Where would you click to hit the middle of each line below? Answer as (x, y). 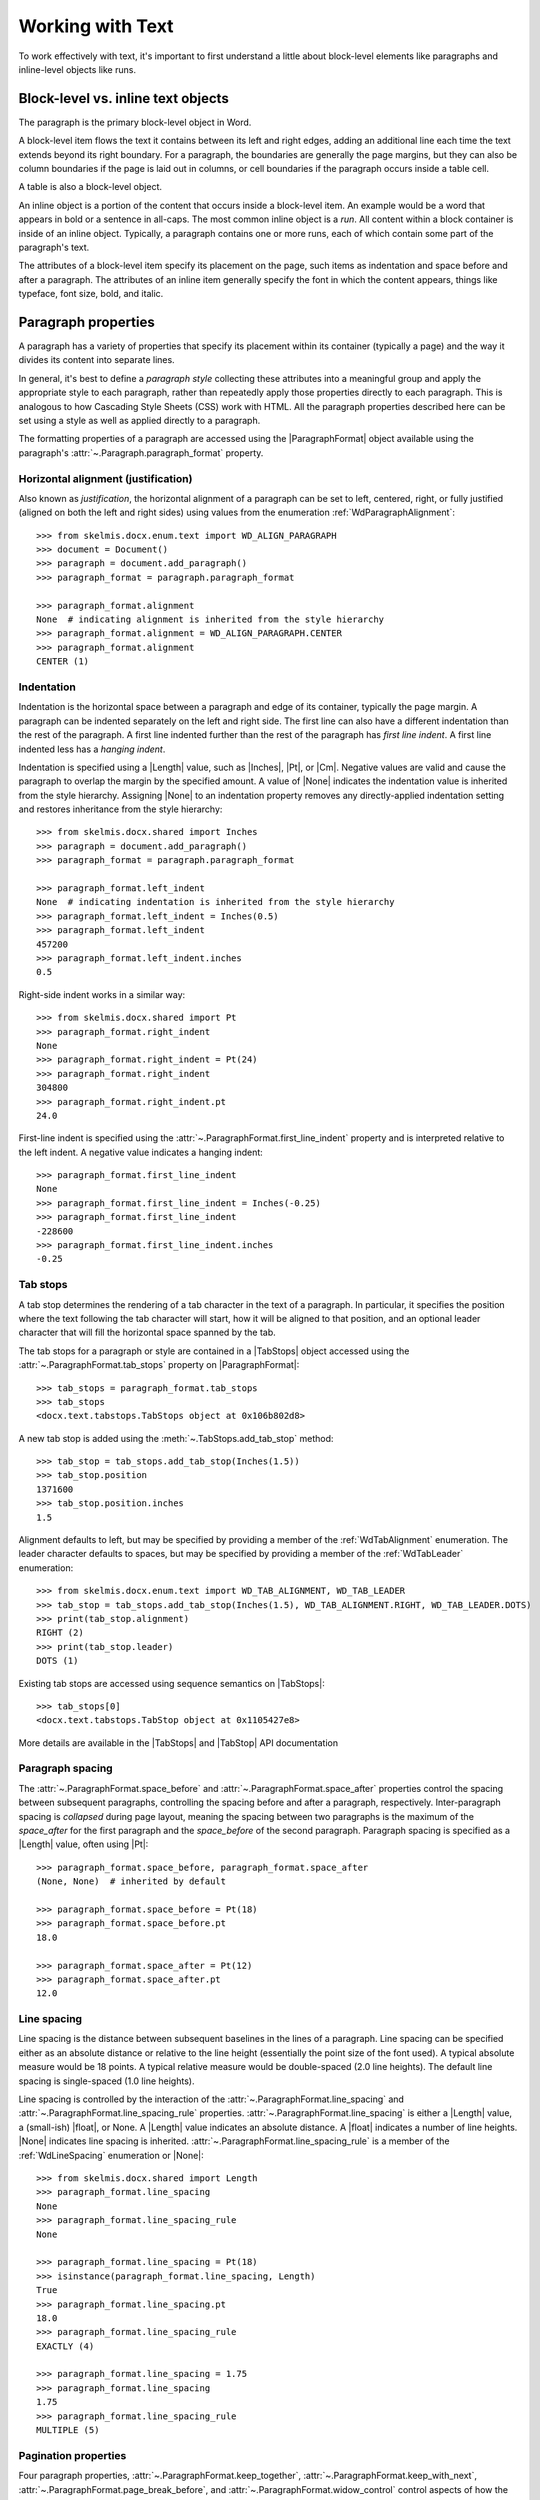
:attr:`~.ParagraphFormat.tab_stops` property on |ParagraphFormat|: (159, 1365)
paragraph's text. (54, 247)
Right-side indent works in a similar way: (102, 994)
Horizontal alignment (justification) (105, 478)
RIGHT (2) (60, 1633)
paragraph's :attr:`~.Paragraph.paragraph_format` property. (141, 452)
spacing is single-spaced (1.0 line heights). (106, 2081)
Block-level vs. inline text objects (123, 98)
